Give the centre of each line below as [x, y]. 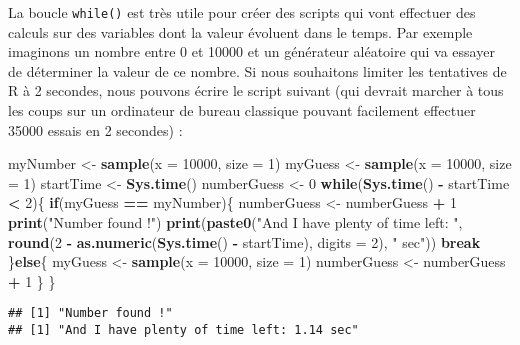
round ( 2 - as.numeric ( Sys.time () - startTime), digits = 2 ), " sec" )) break [244, 241]
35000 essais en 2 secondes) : [95, 129]
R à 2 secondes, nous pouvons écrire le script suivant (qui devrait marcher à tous [256, 90]
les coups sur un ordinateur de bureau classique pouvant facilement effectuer [242, 110]
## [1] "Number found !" [90, 313]
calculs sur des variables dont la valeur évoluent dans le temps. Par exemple [240, 31]
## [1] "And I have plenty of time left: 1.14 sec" [183, 330]
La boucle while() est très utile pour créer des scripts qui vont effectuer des [242, 12]
